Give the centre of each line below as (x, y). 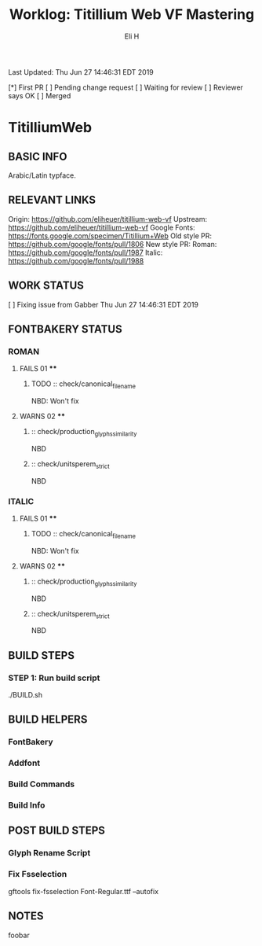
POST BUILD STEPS (57, 831)
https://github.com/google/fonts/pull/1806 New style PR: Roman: (113, 244)
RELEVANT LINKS (52, 200)
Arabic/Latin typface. (42, 175)
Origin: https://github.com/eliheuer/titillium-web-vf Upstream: (108, 219)
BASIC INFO (38, 156)
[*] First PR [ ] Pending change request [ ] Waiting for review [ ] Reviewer (126, 87)
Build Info (27, 805)
